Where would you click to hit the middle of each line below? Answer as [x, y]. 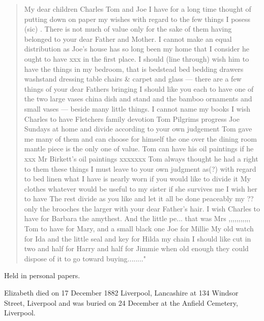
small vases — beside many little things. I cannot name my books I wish [137, 108]
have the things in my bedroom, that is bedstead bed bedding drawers [134, 69]
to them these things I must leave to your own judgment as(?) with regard [140, 168]
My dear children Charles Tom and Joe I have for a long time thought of [138, 9]
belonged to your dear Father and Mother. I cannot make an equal [128, 38]
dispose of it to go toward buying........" [85, 258]
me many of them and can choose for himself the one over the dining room [140, 138]
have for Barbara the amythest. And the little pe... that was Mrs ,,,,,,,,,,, [137, 218]
